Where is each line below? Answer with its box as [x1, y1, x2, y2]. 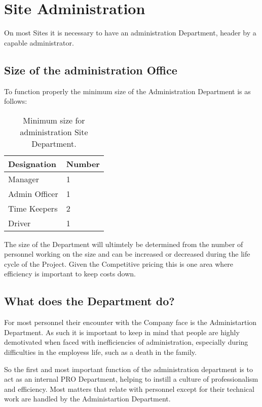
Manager [8, 173, 39, 185]
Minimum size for [23, 114, 85, 126]
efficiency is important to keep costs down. [4, 268, 136, 279]
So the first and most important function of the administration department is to [4, 363, 253, 374]
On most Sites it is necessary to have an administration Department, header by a [4, 27, 256, 38]
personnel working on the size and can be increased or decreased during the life [4, 249, 250, 259]
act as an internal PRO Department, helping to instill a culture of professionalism [4, 374, 258, 384]
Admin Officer [8, 187, 58, 199]
